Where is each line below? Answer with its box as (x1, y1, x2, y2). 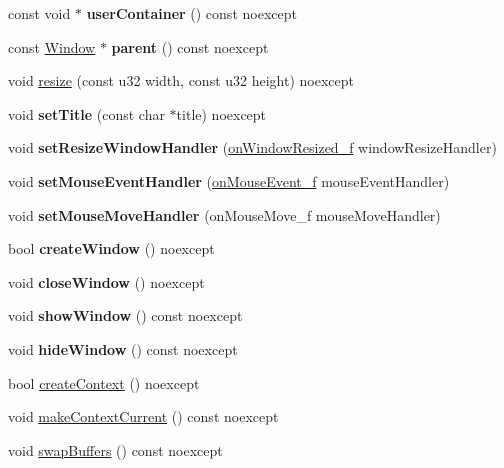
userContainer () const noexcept (86, 3, 297, 23)
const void (8, 3, 71, 23)
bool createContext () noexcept (8, 372, 200, 393)
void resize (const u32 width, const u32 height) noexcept (8, 70, 354, 91)
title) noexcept (176, 103, 267, 124)
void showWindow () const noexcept (8, 305, 243, 326)
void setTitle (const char (8, 103, 165, 124)
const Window (8, 36, 96, 57)
